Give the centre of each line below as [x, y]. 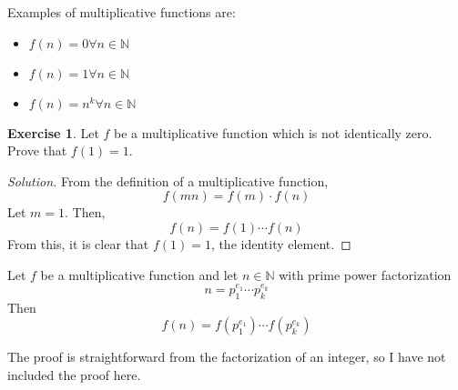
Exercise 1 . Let [53, 132]
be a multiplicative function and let [139, 274]
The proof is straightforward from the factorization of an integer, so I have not [227, 357]
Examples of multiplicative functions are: [122, 12]
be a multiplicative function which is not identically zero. [273, 132]
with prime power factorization [365, 274]
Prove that [37, 150]
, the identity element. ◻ [281, 243]
